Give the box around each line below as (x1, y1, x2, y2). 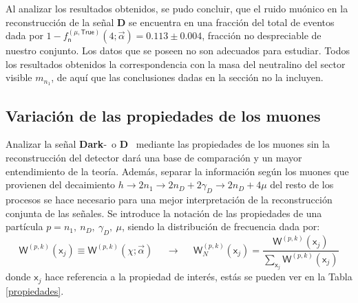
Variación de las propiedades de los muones (6, 104, 321, 126)
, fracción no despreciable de (202, 28, 322, 43)
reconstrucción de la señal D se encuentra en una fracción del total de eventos (6, 14, 335, 29)
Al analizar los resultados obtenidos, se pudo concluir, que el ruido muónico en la (6, 1, 348, 15)
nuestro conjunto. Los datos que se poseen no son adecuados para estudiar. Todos (6, 43, 350, 58)
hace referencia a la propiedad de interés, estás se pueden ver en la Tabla (45, 269, 352, 284)
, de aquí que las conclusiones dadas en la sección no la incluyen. (51, 70, 324, 85)
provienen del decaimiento (6, 177, 116, 192)
